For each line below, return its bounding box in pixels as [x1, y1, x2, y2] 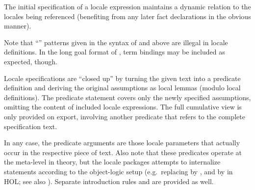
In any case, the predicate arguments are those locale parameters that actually [4, 137, 240, 148]
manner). [4, 21, 31, 31]
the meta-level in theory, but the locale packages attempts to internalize [4, 157, 221, 167]
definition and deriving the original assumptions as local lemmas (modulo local [4, 82, 241, 93]
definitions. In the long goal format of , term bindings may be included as [4, 47, 225, 57]
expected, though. [4, 56, 57, 66]
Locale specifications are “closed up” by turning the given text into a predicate [4, 73, 241, 83]
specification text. [4, 121, 57, 131]
